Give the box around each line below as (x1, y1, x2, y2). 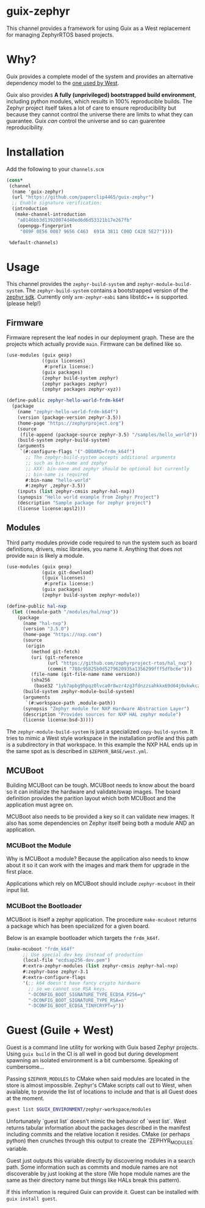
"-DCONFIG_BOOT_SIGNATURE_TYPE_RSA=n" (28, 997, 127, 1004)
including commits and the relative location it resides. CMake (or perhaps (6, 1131, 190, 1138)
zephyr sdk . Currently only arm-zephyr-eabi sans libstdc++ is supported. (6, 293, 189, 301)
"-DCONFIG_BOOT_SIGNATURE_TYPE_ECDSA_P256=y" (28, 991, 146, 997)
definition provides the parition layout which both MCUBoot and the (6, 795, 176, 802)
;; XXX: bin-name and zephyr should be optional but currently (25, 465, 190, 472)
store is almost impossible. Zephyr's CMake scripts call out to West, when (6, 1082, 192, 1089)
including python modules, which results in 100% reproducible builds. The (6, 97, 193, 105)
